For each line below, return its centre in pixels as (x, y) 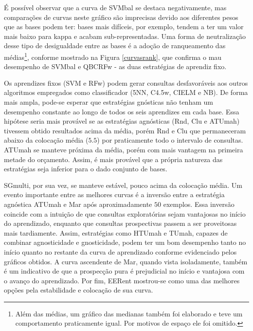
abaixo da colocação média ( (46, 140)
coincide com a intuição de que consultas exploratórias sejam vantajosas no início (125, 213)
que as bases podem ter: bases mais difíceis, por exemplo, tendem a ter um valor (124, 27)
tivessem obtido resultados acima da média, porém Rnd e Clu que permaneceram (125, 130)
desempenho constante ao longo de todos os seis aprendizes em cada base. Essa (122, 111)
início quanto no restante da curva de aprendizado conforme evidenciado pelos (120, 251)
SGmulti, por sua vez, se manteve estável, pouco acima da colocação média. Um (123, 185)
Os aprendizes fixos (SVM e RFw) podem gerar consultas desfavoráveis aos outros (126, 83)
